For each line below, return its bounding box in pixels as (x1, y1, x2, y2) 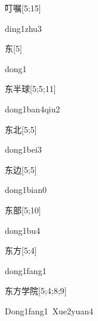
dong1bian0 (5, 183, 47, 196)
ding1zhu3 (5, 22, 42, 34)
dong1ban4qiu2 (5, 102, 60, 115)
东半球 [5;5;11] (5, 82, 56, 95)
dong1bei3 (5, 143, 42, 156)
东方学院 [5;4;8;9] (5, 284, 67, 297)
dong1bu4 (5, 224, 41, 236)
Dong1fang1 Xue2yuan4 (5, 304, 94, 317)
